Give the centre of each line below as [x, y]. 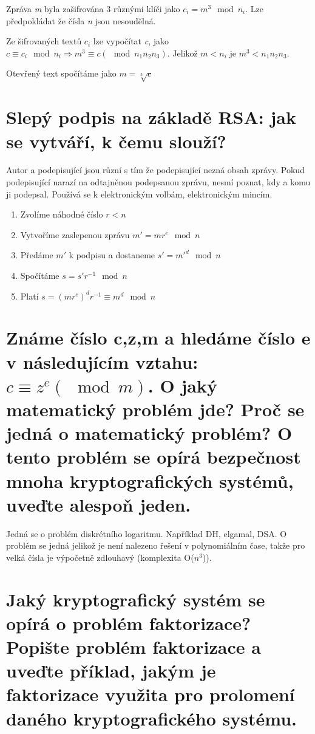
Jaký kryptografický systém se [136, 599]
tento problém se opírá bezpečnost [154, 457]
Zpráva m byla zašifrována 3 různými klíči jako [93, 9]
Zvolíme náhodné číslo [62, 214]
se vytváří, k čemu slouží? [116, 141]
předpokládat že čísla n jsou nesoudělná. [81, 20]
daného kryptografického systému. [152, 718]
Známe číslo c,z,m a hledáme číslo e [158, 338]
